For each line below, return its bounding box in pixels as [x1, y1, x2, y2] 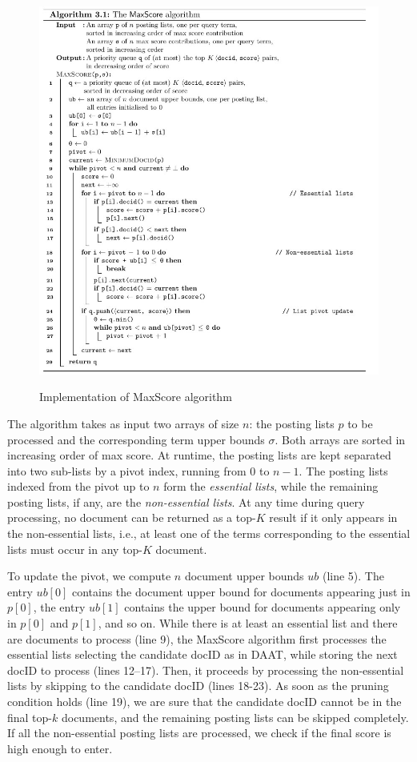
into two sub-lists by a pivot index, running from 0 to [7, 462, 270, 479]
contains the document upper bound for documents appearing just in [71, 583, 411, 600]
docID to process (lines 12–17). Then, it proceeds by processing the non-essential [7, 661, 404, 678]
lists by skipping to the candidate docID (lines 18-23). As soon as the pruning [7, 677, 389, 694]
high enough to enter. [7, 740, 113, 756]
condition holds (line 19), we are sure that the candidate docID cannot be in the [7, 693, 402, 709]
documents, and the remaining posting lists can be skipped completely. [61, 708, 409, 725]
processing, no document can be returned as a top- [7, 509, 256, 526]
